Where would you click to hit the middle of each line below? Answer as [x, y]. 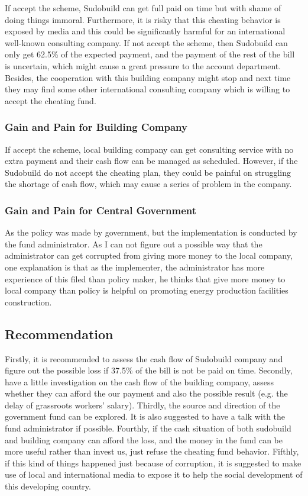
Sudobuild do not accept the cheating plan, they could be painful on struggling [148, 172]
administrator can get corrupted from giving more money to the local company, [149, 255]
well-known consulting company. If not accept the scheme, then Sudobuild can [146, 42]
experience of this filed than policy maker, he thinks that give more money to [145, 278]
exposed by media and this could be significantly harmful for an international [145, 31]
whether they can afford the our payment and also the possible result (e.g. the [146, 393]
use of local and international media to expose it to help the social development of [154, 474]
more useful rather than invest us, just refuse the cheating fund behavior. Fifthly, [152, 451]
